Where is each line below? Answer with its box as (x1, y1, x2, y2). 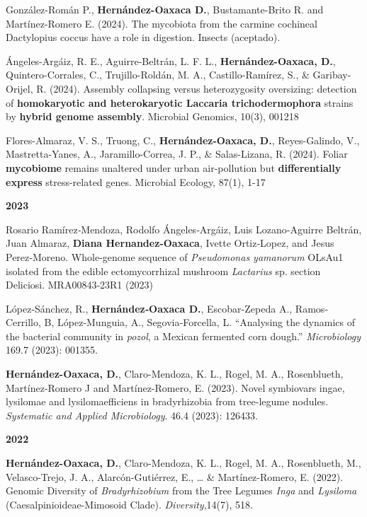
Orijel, (6, 81, 33, 95)
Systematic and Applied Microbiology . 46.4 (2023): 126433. (6, 407, 258, 422)
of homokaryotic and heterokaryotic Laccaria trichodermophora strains (6, 95, 354, 110)
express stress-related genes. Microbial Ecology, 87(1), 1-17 (6, 174, 266, 189)
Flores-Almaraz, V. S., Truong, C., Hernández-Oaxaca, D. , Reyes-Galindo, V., (6, 132, 360, 147)
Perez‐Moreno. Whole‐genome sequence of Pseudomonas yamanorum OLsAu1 (6, 249, 344, 264)
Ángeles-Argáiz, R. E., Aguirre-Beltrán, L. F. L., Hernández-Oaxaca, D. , (6, 53, 336, 68)
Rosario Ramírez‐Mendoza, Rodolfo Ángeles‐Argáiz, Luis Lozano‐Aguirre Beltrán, (6, 221, 362, 236)
